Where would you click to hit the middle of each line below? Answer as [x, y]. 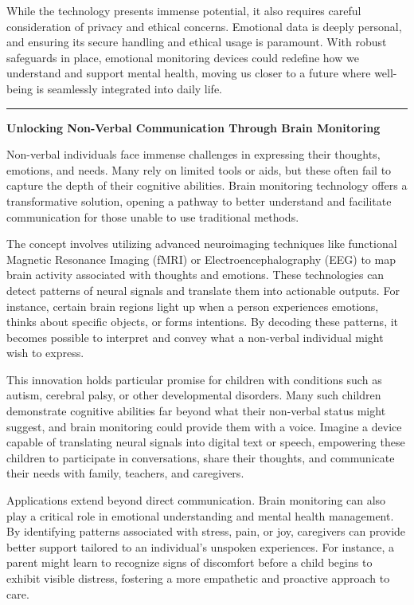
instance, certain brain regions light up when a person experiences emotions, [193, 306]
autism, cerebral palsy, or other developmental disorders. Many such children [194, 395]
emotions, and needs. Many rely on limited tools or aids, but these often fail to [199, 169]
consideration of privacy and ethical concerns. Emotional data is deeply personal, [204, 26]
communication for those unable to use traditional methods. [153, 216]
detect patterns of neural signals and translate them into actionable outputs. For [203, 290]
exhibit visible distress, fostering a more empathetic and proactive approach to [198, 578]
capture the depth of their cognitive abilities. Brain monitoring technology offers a [207, 185]
